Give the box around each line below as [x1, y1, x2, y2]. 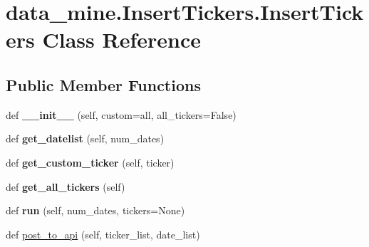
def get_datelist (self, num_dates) [6, 131, 165, 146]
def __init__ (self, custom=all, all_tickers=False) [6, 107, 237, 122]
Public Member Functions [6, 73, 201, 95]
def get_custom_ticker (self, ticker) [6, 154, 175, 169]
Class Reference [42, 25, 201, 54]
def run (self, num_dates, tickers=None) [6, 203, 185, 218]
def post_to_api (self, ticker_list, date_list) [6, 226, 200, 241]
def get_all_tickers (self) [6, 179, 125, 194]
